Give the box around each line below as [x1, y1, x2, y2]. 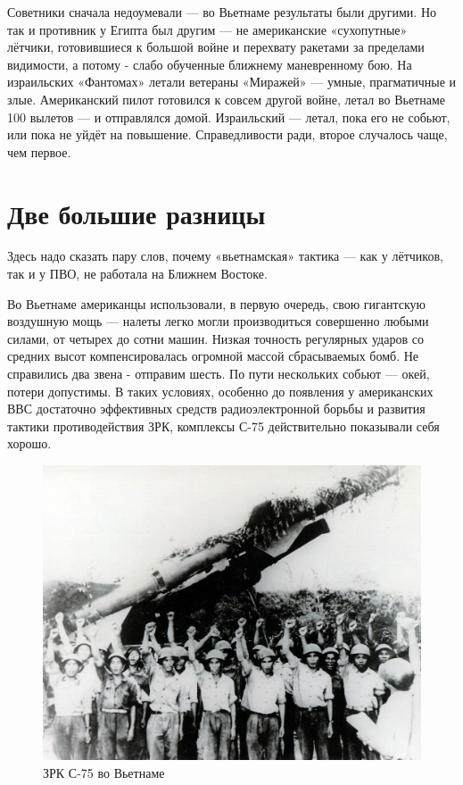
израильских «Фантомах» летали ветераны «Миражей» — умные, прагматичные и [7, 72, 457, 91]
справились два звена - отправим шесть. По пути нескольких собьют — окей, [7, 364, 430, 383]
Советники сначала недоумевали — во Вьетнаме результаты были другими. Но [7, 3, 437, 21]
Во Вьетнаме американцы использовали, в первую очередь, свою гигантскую [7, 294, 426, 313]
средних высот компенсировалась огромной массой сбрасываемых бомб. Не [7, 347, 419, 365]
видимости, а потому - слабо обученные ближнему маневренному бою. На [7, 54, 412, 73]
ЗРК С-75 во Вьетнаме [43, 763, 165, 781]
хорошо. [7, 434, 52, 453]
